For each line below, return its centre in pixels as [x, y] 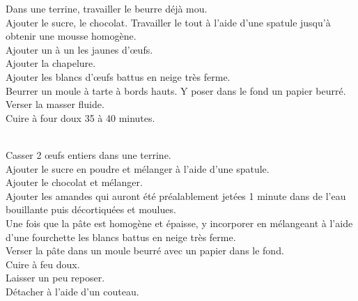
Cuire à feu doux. [43, 264]
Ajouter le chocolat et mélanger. [74, 182]
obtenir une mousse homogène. [71, 36]
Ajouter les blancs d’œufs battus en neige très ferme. [118, 76]
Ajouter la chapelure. [51, 63]
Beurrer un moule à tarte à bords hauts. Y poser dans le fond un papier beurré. [176, 90]
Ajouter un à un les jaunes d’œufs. [79, 49]
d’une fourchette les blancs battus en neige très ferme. [121, 237]
